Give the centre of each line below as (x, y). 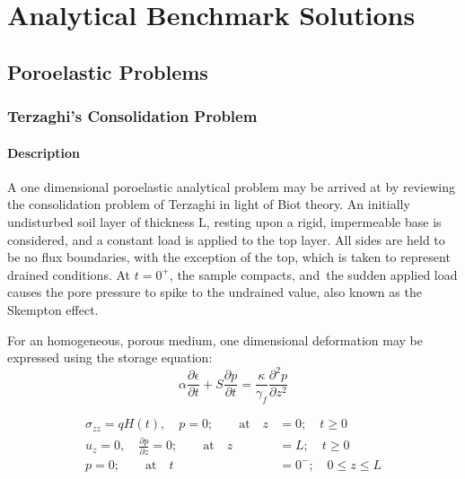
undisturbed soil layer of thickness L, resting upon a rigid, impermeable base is (224, 221)
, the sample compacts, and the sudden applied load (313, 274)
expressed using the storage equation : (110, 357)
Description (44, 152)
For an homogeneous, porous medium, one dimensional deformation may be (215, 340)
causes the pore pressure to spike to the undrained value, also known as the (215, 292)
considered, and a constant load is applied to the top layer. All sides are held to (226, 239)
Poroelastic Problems (108, 71)
